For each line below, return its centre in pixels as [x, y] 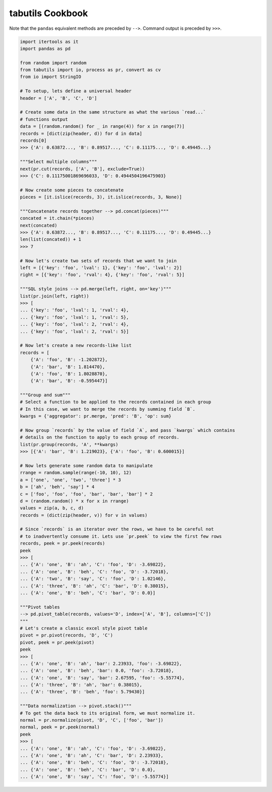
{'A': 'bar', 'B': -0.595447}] [69, 381]
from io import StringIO [51, 77]
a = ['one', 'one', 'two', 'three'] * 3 [70, 480]
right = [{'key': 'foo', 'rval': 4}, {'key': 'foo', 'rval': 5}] [102, 275]
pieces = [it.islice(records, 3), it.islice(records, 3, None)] [101, 197]
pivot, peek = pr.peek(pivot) [57, 642]
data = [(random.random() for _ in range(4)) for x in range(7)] [102, 127]
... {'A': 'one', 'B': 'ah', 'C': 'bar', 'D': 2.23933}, [92, 755]
